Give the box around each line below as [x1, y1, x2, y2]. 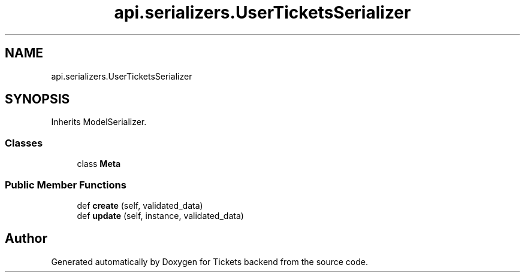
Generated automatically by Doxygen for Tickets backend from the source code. [51, 256, 368, 267]
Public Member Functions [5, 178, 126, 191]
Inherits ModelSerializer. [51, 117, 147, 127]
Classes [5, 136, 43, 149]
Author [5, 231, 47, 246]
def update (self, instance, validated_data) [77, 210, 244, 221]
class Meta [77, 159, 121, 169]
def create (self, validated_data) [77, 200, 203, 211]
